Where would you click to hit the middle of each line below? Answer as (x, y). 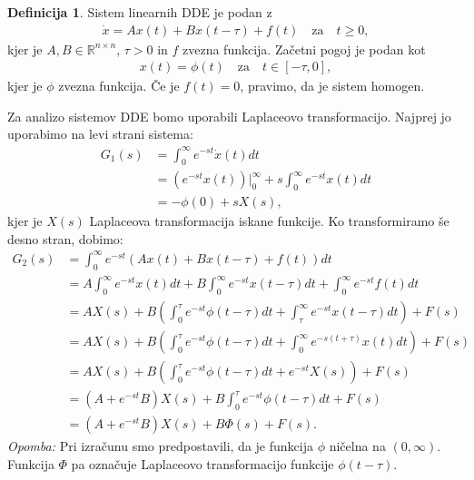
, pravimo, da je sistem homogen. (332, 86)
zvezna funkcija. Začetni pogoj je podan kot (304, 49)
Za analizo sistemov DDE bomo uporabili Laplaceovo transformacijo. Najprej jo (229, 116)
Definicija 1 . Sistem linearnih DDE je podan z (140, 12)
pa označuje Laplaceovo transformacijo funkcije (202, 463)
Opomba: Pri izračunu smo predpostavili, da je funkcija (160, 446)
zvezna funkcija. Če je (119, 86)
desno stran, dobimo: (65, 238)
